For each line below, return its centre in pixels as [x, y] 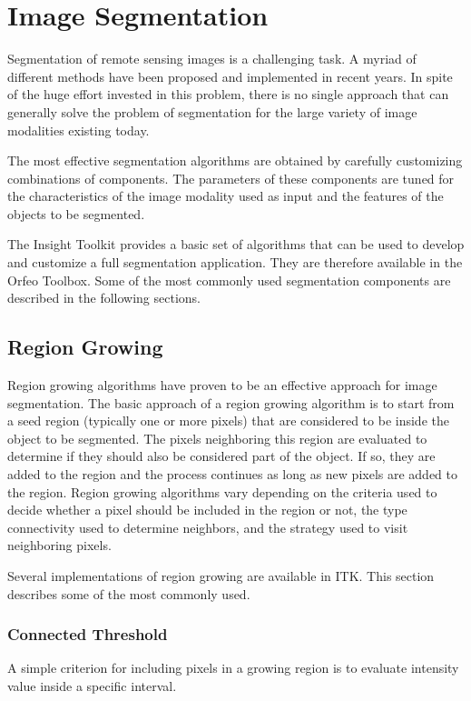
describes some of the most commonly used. [129, 593]
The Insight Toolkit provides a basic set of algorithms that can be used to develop [236, 244]
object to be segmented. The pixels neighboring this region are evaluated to [217, 438]
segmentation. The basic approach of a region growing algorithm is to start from [231, 402]
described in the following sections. [104, 298]
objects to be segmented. [76, 213]
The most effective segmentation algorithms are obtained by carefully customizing [235, 160]
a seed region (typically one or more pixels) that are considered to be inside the [228, 421]
